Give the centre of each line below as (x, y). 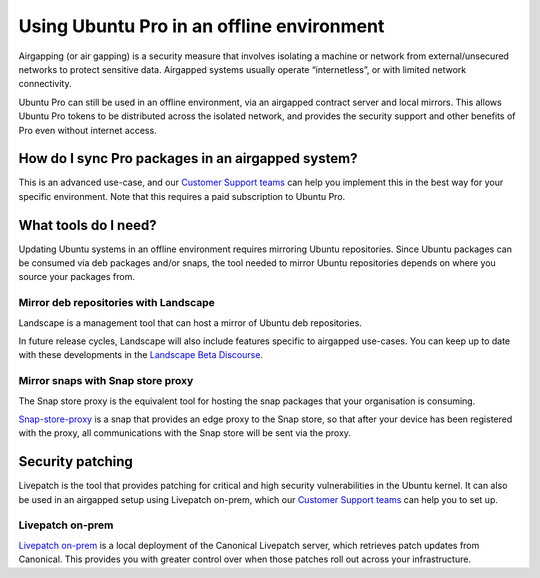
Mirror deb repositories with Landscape (116, 303)
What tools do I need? (87, 225)
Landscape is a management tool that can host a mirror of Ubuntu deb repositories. (190, 322)
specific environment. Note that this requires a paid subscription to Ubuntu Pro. (182, 196)
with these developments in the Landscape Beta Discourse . (141, 355)
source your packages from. (76, 277)
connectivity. (45, 84)
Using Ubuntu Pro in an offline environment (201, 26)
